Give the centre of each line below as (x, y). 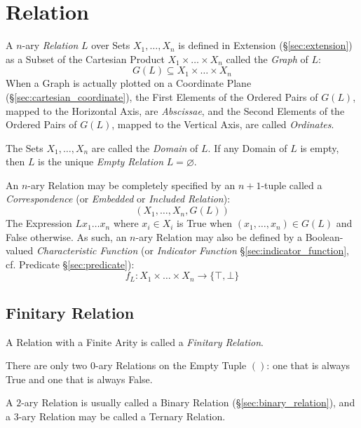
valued (20, 250)
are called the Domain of (145, 147)
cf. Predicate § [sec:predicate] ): (70, 264)
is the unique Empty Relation (101, 161)
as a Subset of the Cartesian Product (85, 58)
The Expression (39, 223)
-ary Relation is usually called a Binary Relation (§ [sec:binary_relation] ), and (188, 402)
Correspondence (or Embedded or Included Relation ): (118, 199)
